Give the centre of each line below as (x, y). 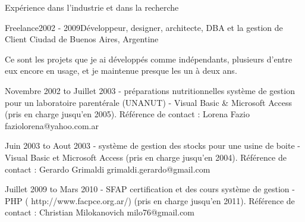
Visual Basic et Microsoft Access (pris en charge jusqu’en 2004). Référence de (146, 157)
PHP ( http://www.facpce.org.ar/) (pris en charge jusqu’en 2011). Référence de (150, 200)
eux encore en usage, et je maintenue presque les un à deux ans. (121, 71)
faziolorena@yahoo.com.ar (52, 125)
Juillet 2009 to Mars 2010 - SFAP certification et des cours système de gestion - (150, 189)
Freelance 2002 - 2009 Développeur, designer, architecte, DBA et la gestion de (144, 27)
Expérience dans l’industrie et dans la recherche (92, 7)
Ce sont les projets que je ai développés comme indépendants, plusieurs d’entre (149, 59)
